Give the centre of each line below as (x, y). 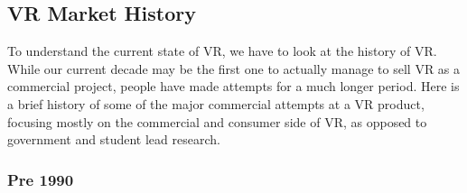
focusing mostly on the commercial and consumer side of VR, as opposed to (217, 121)
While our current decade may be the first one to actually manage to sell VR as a (234, 68)
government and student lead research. (114, 139)
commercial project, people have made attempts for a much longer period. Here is (233, 86)
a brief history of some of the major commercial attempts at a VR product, (216, 103)
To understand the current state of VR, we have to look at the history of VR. (222, 51)
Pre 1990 (41, 179)
